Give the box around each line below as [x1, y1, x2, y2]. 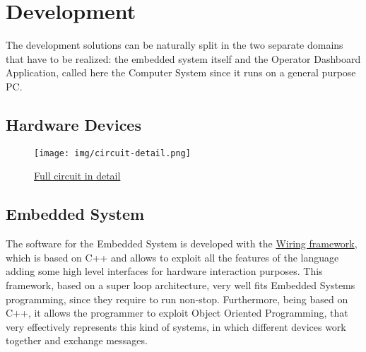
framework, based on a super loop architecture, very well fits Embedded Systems [6, 277, 355, 292]
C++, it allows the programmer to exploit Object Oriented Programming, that [6, 305, 348, 320]
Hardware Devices [6, 113, 141, 135]
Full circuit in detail [34, 168, 121, 183]
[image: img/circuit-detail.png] [34, 148, 191, 158]
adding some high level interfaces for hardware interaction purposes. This [6, 264, 323, 278]
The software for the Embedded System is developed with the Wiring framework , [6, 236, 358, 251]
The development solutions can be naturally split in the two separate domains [6, 37, 343, 52]
